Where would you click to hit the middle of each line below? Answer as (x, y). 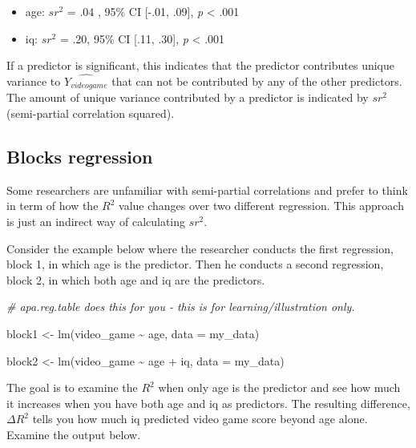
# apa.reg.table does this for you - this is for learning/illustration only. (181, 307)
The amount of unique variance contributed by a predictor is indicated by (188, 97)
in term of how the (53, 206)
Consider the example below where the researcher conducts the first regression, (200, 248)
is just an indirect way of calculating (96, 222)
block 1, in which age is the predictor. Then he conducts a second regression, (195, 264)
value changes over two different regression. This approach (261, 206)
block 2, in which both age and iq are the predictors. (136, 279)
